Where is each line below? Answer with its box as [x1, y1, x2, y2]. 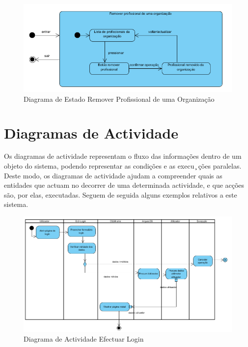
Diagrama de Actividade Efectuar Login [24, 333, 144, 344]
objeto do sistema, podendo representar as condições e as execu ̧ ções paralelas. [4, 161, 242, 171]
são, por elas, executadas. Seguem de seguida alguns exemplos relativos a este [4, 189, 237, 200]
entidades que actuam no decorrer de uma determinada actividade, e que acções [4, 180, 245, 190]
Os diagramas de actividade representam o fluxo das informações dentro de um [4, 151, 242, 161]
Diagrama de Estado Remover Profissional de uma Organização [24, 93, 215, 104]
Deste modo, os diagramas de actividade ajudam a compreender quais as [4, 170, 222, 180]
